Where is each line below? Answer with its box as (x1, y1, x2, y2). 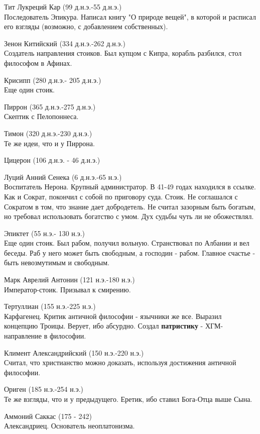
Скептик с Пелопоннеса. (4, 111, 79, 122)
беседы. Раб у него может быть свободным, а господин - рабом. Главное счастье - (4, 247, 255, 258)
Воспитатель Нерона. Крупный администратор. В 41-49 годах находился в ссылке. (4, 181, 256, 192)
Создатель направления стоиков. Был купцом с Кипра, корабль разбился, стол (4, 48, 242, 58)
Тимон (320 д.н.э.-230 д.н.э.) (4, 128, 92, 138)
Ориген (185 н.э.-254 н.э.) (4, 384, 83, 394)
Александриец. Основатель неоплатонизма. (4, 420, 135, 431)
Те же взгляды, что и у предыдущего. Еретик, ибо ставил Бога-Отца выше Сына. (4, 394, 252, 404)
